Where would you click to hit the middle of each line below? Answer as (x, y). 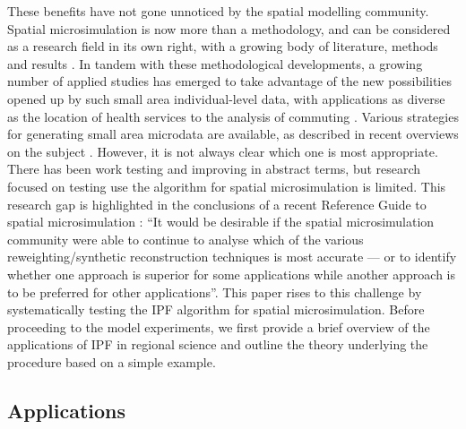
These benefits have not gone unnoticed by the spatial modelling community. (218, 11)
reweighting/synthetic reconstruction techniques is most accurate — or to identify (232, 257)
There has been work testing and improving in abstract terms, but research (214, 169)
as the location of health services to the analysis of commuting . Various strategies (233, 116)
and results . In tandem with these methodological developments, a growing (215, 63)
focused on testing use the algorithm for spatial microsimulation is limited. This (227, 186)
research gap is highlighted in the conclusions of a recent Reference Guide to (217, 204)
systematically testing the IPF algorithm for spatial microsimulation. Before (216, 309)
